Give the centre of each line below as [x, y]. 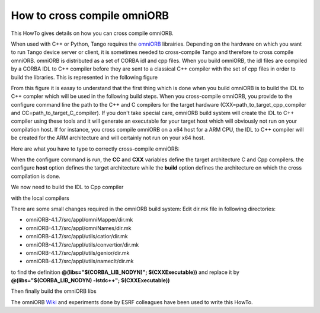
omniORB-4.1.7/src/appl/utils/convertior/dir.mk [82, 245]
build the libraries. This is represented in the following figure [84, 77]
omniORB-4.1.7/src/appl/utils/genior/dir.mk [78, 253]
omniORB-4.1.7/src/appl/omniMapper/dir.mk [79, 220]
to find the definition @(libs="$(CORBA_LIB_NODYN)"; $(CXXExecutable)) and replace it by [125, 272]
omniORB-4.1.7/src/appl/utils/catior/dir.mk [77, 237]
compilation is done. [36, 176]
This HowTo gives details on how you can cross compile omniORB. [92, 33]
